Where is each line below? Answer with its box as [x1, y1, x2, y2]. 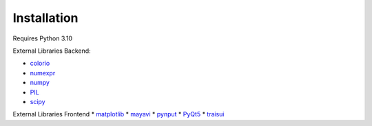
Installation [12, 10, 79, 25]
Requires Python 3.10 [12, 34, 72, 42]
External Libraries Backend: [12, 47, 91, 55]
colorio [30, 59, 50, 68]
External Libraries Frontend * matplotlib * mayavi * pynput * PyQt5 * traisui [12, 110, 225, 118]
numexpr [30, 68, 56, 77]
